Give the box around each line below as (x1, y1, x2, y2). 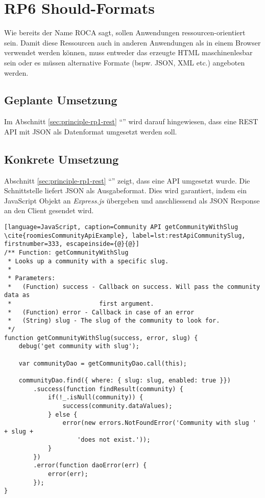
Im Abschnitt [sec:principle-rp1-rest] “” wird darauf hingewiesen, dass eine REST (4, 116, 258, 127)
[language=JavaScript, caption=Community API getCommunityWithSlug (4, 223, 238, 231)
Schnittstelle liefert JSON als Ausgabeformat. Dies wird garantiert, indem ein (4, 185, 247, 196)
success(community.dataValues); (62, 402, 173, 410)
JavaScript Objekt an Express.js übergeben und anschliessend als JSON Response (4, 195, 260, 206)
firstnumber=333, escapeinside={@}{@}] (4, 240, 139, 248)
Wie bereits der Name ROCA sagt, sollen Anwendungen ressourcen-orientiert (4, 27, 246, 38)
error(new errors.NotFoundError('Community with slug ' (62, 419, 256, 427)
